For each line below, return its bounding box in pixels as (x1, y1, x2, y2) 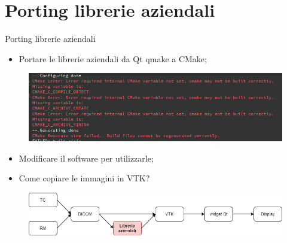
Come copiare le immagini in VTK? (19, 172, 150, 184)
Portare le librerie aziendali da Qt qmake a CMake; (19, 52, 207, 65)
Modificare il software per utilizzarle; (19, 151, 154, 164)
